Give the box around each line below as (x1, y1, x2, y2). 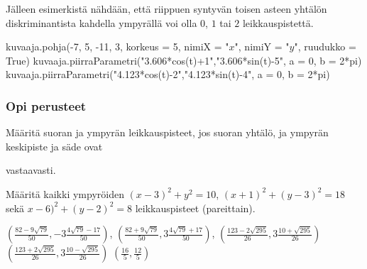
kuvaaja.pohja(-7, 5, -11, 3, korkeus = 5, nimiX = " (6, 39, 229, 54)
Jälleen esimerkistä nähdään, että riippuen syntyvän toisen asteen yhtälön (6, 1, 327, 16)
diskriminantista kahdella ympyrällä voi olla (6, 15, 197, 30)
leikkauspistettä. (242, 15, 314, 30)
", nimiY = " (234, 39, 290, 54)
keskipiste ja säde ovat (6, 138, 103, 153)
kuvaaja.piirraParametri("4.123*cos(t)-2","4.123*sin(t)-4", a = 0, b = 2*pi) (6, 67, 330, 82)
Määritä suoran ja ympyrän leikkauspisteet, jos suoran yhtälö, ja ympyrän (6, 125, 329, 140)
